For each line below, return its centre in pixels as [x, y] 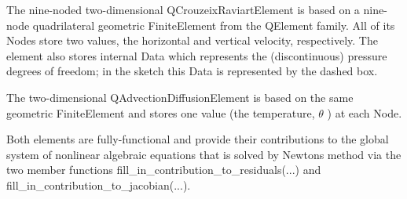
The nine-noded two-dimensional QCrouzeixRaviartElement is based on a [183, 9]
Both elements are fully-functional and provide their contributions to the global [198, 139]
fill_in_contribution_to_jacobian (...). [99, 185]
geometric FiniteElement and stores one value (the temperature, [161, 112]
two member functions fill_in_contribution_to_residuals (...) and [164, 170]
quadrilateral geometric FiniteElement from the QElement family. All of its [214, 25]
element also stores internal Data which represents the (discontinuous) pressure [197, 55]
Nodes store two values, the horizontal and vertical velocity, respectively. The [192, 40]
